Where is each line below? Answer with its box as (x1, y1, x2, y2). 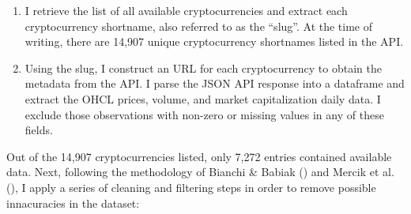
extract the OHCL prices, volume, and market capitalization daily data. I (25, 90, 381, 107)
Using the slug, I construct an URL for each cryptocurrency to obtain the (25, 59, 382, 76)
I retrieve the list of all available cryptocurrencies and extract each (25, 2, 348, 18)
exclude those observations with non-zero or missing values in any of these (25, 106, 384, 122)
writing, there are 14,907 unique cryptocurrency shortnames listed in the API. (25, 33, 404, 50)
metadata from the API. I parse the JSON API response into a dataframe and (25, 75, 405, 92)
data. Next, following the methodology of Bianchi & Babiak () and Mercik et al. (6, 163, 394, 180)
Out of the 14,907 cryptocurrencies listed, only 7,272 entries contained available (6, 148, 392, 164)
